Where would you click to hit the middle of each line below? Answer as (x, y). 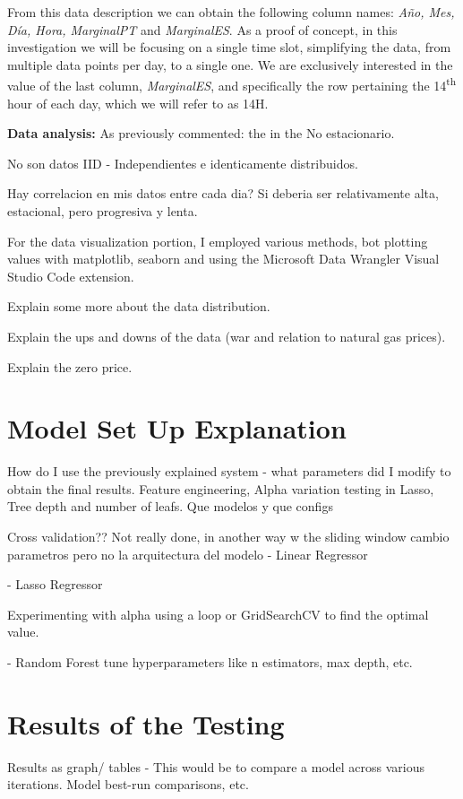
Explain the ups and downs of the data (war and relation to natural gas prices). (227, 336)
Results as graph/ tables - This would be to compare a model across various (216, 766)
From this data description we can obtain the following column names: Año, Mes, (231, 12)
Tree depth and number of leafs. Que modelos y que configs (170, 506)
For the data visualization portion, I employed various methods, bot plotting (218, 241)
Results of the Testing (146, 723)
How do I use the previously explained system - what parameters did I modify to (229, 471)
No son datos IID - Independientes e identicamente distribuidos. (183, 163)
